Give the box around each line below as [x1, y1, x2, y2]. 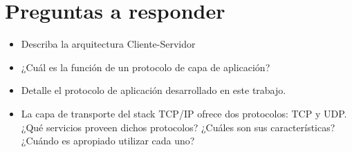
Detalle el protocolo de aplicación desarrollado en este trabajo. [21, 83, 286, 97]
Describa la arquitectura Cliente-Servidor [21, 37, 196, 51]
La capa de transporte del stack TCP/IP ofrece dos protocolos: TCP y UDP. [21, 106, 347, 120]
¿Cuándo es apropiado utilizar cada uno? [21, 133, 195, 148]
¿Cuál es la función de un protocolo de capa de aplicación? [21, 59, 270, 74]
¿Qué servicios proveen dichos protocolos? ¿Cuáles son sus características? [21, 120, 335, 134]
